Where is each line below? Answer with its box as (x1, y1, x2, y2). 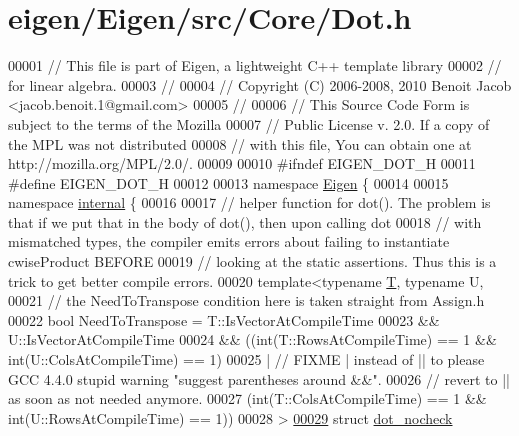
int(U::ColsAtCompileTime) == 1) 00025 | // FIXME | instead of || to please (8, 349, 485, 370)
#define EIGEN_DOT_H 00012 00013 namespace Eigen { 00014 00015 (8, 172, 449, 193)
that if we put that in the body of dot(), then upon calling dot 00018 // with (8, 211, 482, 232)
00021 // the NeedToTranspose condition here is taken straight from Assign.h (8, 290, 485, 311)
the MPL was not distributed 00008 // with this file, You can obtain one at (8, 133, 472, 154)
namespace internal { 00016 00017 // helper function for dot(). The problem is (8, 192, 491, 213)
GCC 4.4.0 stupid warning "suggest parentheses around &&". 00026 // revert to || (8, 368, 510, 389)
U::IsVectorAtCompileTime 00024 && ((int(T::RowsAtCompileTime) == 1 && (8, 329, 497, 350)
